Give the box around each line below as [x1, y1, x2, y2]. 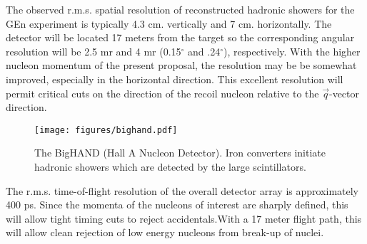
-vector [328, 85, 360, 100]
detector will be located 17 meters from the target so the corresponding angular [6, 30, 355, 45]
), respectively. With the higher [223, 43, 361, 58]
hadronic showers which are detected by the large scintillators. [34, 159, 306, 174]
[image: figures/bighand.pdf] [34, 124, 178, 135]
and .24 [188, 43, 221, 58]
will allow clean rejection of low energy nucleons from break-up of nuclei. [6, 225, 324, 240]
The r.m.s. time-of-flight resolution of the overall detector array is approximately [6, 183, 359, 198]
